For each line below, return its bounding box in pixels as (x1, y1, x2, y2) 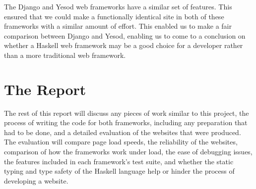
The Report (4, 79, 86, 99)
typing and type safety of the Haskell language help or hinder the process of (4, 166, 235, 176)
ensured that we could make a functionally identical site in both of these (4, 11, 224, 21)
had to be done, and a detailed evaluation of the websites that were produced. (4, 127, 241, 137)
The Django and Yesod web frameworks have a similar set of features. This (4, 1, 232, 11)
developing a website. (4, 175, 68, 186)
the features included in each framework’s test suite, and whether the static (4, 156, 234, 166)
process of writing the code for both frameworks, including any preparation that (4, 117, 248, 128)
